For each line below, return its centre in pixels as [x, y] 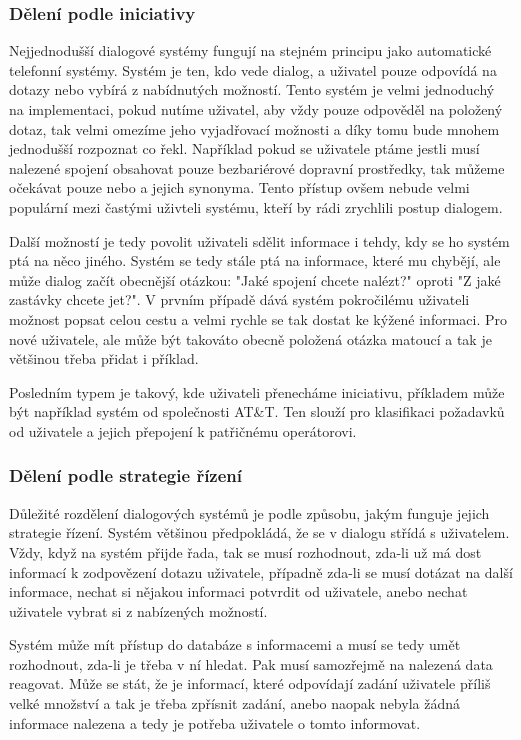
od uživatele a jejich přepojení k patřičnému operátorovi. [183, 430]
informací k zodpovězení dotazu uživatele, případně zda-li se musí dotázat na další [261, 571]
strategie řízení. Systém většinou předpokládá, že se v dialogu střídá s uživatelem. [259, 532]
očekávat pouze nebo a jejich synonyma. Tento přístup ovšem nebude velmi [239, 187]
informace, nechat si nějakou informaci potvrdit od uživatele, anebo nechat [238, 591]
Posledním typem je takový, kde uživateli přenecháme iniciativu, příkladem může [257, 391]
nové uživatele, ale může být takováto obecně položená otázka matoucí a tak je [250, 338]
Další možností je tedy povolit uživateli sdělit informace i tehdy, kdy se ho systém [259, 240]
